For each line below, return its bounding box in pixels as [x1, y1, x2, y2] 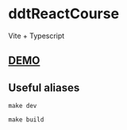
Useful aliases [8, 81, 80, 94]
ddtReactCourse [8, 5, 120, 23]
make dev [8, 102, 37, 110]
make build [8, 116, 44, 124]
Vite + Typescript [8, 31, 65, 40]
